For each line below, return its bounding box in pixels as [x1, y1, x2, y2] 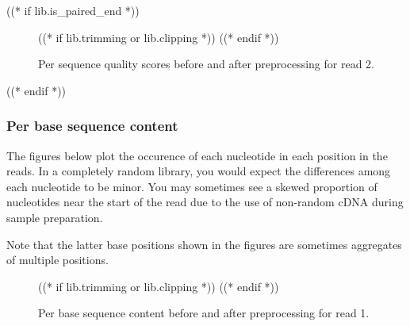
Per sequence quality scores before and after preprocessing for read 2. [38, 56, 374, 72]
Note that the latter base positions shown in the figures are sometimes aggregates [6, 236, 402, 252]
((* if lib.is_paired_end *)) [6, 2, 140, 18]
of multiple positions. [6, 251, 109, 268]
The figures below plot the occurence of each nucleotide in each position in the [6, 147, 388, 163]
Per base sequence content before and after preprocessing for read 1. [38, 305, 370, 321]
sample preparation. [6, 209, 103, 225]
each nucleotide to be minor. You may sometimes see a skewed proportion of [6, 178, 377, 194]
